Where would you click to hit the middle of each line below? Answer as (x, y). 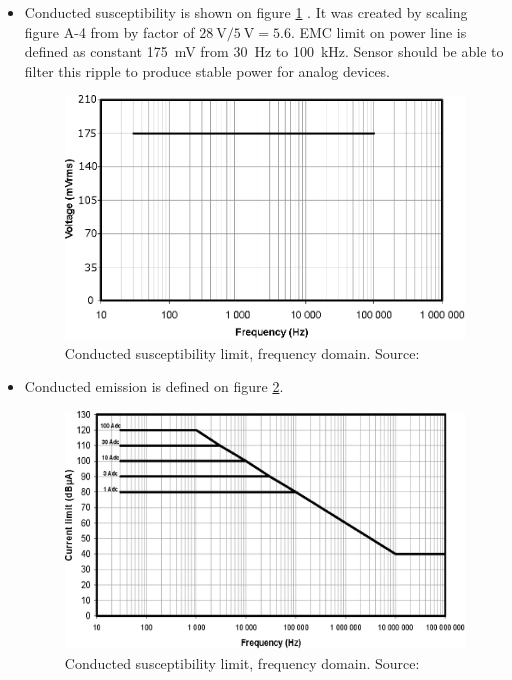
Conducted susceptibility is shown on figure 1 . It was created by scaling (246, 12)
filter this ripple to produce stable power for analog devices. (207, 70)
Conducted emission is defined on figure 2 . (154, 386)
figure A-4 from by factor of (109, 31)
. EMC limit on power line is (378, 31)
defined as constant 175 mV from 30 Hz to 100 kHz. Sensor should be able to (264, 51)
